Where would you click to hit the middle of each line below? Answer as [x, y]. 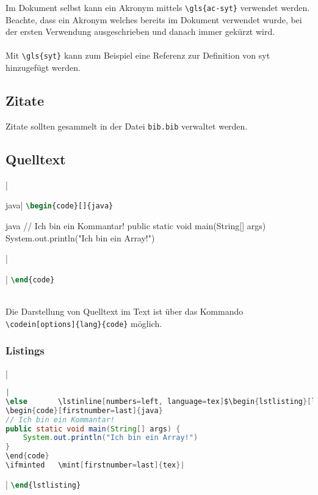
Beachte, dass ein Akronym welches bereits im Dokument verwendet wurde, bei [154, 19]
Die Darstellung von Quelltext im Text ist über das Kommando [125, 311]
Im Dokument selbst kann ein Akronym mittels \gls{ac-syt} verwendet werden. [158, 7]
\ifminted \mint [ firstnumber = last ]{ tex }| [95, 465]
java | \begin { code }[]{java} [60, 205]
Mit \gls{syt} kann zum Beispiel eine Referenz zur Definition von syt [138, 55]
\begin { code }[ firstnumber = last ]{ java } [84, 410]
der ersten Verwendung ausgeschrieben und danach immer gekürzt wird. [140, 31]
